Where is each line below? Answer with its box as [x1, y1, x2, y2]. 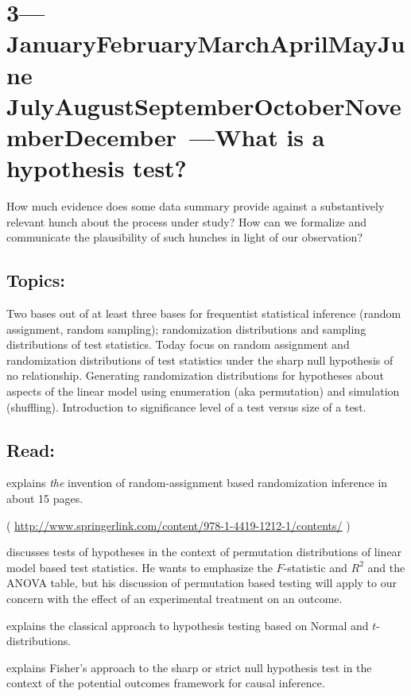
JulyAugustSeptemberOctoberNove [6, 89, 401, 122]
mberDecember [6, 120, 177, 153]
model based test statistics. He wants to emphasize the [6, 559, 273, 575]
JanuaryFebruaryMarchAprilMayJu [6, 27, 405, 60]
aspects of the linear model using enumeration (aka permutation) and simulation [6, 383, 400, 400]
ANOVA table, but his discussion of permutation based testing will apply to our [6, 574, 397, 591]
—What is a [189, 120, 325, 153]
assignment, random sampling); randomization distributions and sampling [6, 320, 366, 337]
